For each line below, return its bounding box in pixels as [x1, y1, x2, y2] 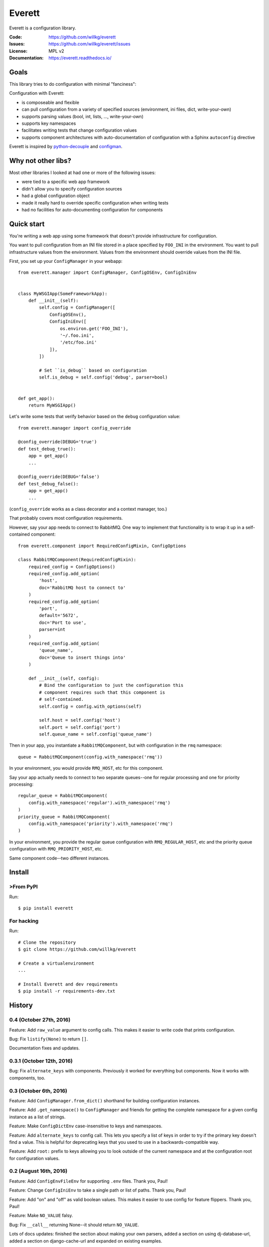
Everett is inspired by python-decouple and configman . [9, 144, 123, 150]
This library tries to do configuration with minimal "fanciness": [9, 81, 136, 87]
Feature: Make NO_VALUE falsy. [9, 1213, 73, 1219]
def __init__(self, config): [28, 675, 100, 681]
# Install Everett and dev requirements [18, 981, 118, 987]
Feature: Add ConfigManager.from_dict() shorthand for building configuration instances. [9, 1097, 200, 1103]
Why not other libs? [9, 156, 72, 165]
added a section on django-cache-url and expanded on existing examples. [9, 1238, 162, 1244]
